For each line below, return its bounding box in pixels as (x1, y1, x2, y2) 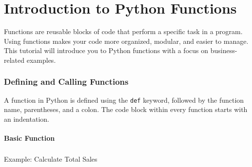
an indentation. (4, 113, 49, 124)
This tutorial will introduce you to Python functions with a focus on (4, 45, 209, 56)
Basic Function (4, 133, 55, 143)
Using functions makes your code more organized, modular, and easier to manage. (4, 36, 249, 46)
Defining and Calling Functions (4, 75, 129, 88)
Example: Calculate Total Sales (4, 154, 97, 164)
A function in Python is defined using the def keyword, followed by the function (4, 94, 244, 105)
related (4, 55, 25, 65)
